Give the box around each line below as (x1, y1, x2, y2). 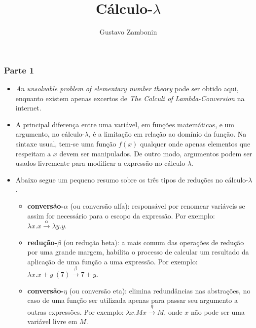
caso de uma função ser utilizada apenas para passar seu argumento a (27, 295, 238, 305)
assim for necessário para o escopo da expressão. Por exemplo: (27, 210, 215, 220)
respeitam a (15, 148, 51, 158)
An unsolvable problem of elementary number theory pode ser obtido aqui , (15, 83, 239, 94)
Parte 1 (4, 64, 34, 76)
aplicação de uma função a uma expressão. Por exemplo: (27, 256, 198, 266)
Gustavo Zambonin (99, 27, 157, 37)
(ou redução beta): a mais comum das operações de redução (63, 237, 244, 247)
